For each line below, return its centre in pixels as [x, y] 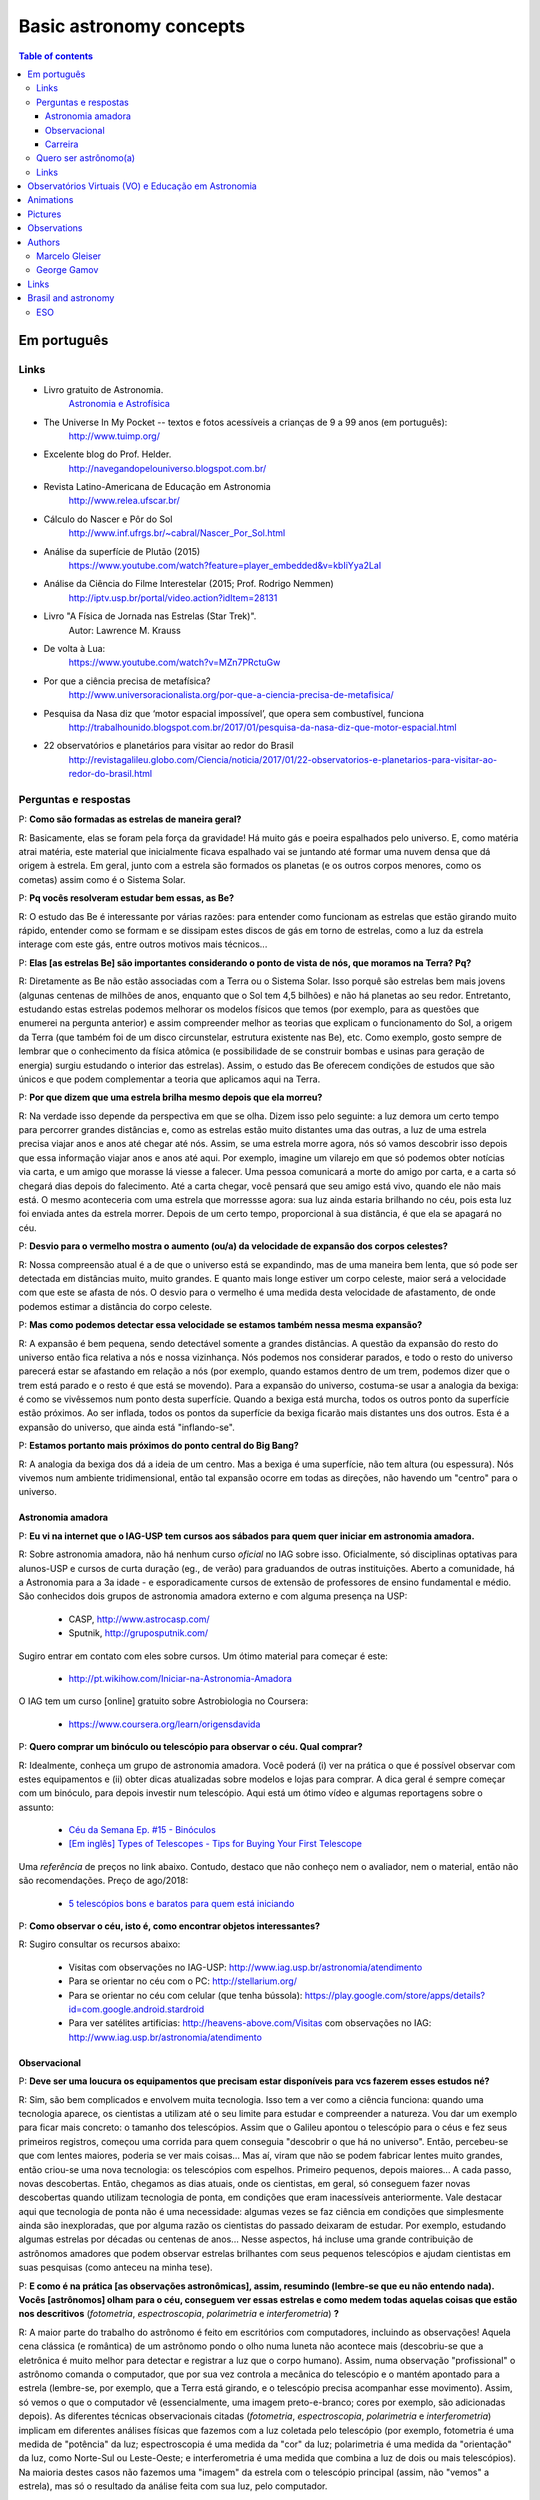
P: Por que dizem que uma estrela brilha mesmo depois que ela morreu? [170, 1097]
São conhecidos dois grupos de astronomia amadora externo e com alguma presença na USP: [213, 1596]
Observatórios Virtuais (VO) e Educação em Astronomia [142, 186]
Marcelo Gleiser [69, 256]
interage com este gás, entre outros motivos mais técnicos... [143, 944]
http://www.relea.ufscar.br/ [124, 501]
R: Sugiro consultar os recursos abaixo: [99, 1944]
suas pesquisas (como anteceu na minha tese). [116, 2267]
